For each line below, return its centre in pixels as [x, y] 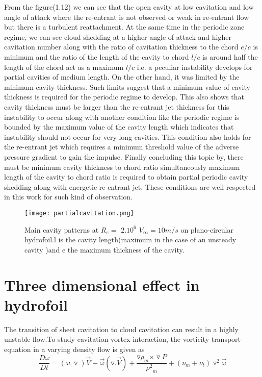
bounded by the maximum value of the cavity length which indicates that [119, 127]
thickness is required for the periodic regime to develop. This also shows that [124, 97]
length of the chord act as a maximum [64, 67]
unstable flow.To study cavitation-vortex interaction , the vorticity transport [123, 339]
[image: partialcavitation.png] [79, 213]
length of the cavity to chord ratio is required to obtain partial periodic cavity [126, 177]
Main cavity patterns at [62, 229]
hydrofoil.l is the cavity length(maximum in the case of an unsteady [130, 240]
